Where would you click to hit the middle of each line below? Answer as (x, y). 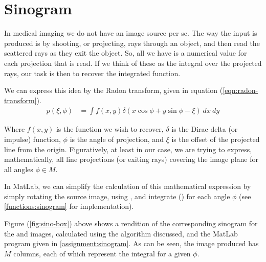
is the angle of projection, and (117, 139)
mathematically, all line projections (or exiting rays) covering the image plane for (131, 159)
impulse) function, (32, 139)
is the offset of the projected (216, 139)
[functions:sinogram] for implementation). (69, 206)
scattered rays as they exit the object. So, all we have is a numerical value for (126, 53)
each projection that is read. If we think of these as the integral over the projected (133, 63)
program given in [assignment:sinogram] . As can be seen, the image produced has (131, 243)
